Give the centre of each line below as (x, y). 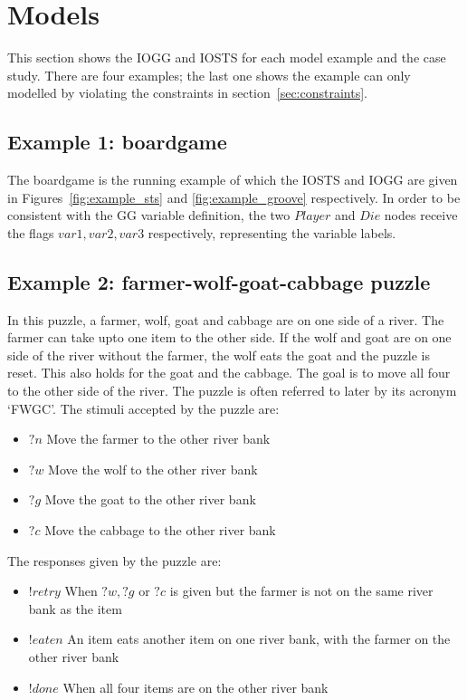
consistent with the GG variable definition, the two (149, 215)
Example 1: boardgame (117, 142)
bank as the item (75, 608)
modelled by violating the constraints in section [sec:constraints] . (188, 93)
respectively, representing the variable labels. (272, 232)
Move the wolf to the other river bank (153, 469)
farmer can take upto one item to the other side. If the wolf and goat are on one (229, 337)
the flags (31, 232)
